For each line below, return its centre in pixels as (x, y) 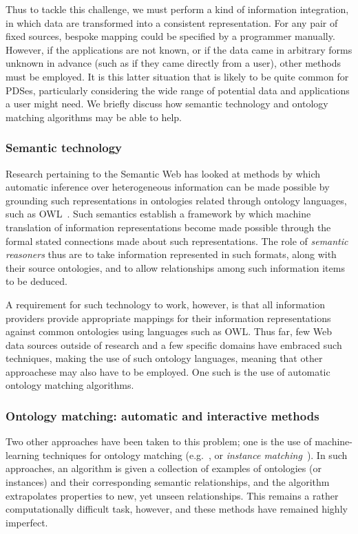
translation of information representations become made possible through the (168, 227)
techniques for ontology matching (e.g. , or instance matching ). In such (195, 455)
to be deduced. (36, 281)
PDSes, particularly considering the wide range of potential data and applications (178, 90)
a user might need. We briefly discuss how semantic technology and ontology (167, 104)
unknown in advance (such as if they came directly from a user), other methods (173, 63)
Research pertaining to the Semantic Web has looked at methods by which (163, 173)
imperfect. (27, 522)
